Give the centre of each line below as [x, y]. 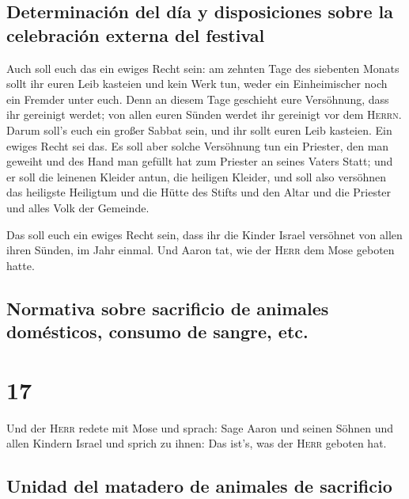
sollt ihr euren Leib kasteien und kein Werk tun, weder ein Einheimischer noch [197, 84]
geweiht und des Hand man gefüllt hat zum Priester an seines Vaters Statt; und [200, 161]
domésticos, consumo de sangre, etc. [157, 331]
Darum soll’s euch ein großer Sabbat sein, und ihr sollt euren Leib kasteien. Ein [199, 130]
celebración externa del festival [136, 34]
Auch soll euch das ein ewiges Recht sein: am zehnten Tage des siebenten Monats [203, 68]
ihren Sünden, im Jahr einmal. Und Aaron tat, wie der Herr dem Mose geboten [201, 250]
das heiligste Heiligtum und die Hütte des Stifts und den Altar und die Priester [199, 192]
